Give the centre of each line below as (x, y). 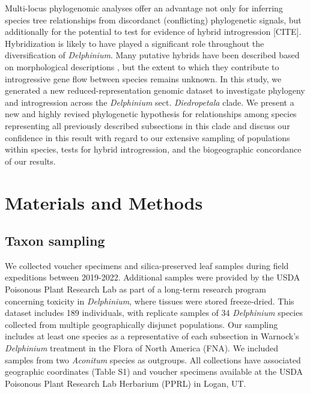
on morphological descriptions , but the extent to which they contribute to (142, 66)
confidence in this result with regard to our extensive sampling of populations (147, 137)
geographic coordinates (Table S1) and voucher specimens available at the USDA (154, 371)
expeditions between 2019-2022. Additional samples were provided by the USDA (153, 277)
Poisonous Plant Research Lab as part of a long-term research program (136, 289)
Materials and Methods (104, 202)
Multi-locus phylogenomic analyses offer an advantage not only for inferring (144, 8)
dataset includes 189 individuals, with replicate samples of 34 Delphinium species (154, 313)
